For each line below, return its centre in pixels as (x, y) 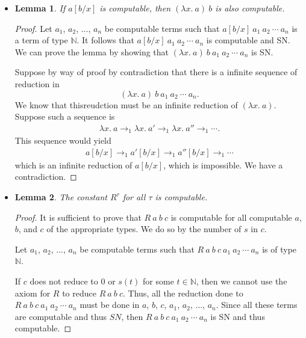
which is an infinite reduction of (73, 164)
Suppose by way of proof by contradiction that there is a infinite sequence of (156, 72)
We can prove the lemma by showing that (92, 51)
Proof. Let (33, 28)
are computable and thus (61, 316)
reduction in (37, 83)
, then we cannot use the (242, 281)
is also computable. (250, 8)
